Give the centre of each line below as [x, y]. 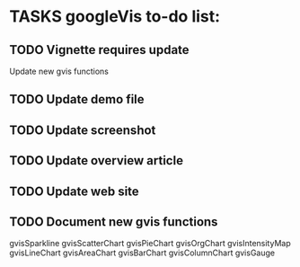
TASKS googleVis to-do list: [115, 17]
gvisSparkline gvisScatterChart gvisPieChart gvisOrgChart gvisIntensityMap [150, 244]
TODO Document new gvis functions [114, 222]
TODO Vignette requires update [100, 50]
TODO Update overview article [97, 160]
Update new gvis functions [59, 71]
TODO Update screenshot [83, 130]
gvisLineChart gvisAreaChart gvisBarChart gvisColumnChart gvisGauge [142, 253]
